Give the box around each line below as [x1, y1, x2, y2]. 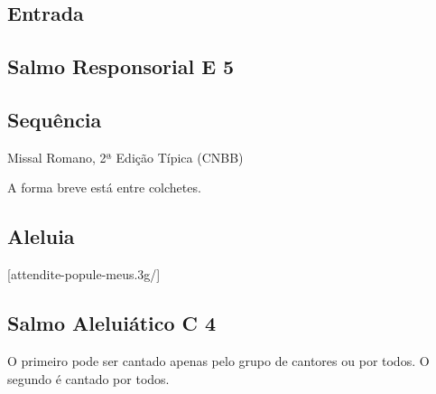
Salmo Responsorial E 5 [7, 52, 235, 80]
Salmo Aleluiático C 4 [7, 309, 217, 337]
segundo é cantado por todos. [7, 369, 170, 388]
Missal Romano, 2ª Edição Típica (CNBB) [7, 147, 244, 166]
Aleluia [7, 222, 75, 250]
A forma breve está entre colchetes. [7, 178, 201, 197]
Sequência [7, 105, 102, 133]
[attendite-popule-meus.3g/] [7, 265, 161, 284]
